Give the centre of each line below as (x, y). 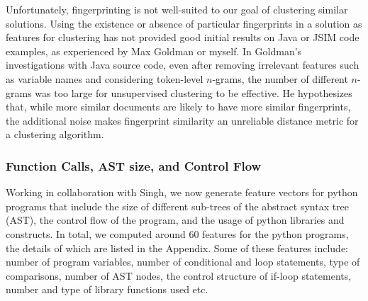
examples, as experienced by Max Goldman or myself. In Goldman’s (154, 51)
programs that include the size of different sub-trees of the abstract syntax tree (178, 206)
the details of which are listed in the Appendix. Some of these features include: (177, 248)
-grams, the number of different (280, 78)
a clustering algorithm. (55, 134)
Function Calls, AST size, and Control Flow (134, 165)
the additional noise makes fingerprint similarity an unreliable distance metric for (182, 120)
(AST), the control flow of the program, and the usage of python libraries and (175, 220)
